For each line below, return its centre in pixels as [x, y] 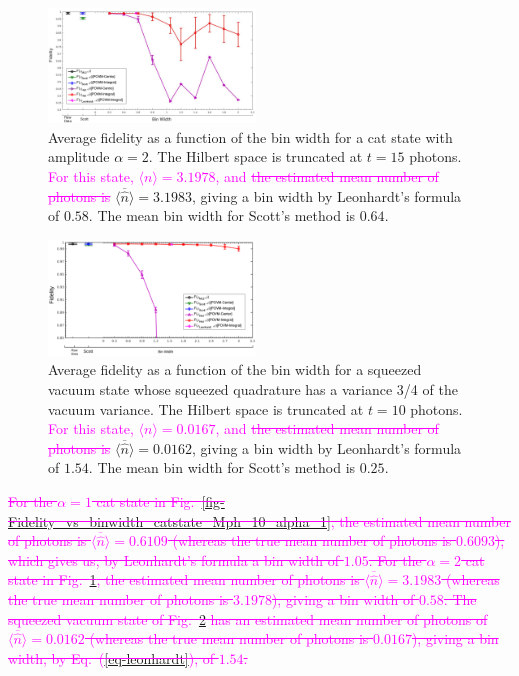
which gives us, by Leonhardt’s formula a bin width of [174, 559]
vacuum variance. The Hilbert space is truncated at [206, 408]
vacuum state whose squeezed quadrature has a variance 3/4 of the [253, 389]
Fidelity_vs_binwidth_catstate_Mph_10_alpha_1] [169, 520]
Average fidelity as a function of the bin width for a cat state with [250, 136]
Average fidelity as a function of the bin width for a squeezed [235, 369]
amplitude [79, 156]
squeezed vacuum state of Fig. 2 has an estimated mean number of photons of [248, 618]
